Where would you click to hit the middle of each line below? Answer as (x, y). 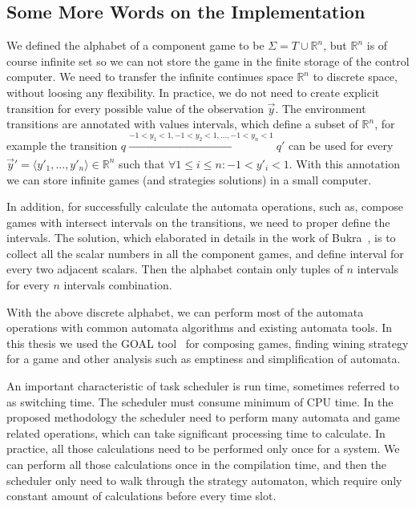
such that (142, 163)
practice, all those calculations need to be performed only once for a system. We (203, 448)
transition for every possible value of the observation (135, 108)
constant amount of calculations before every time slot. (141, 496)
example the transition (62, 145)
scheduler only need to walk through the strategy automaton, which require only (204, 480)
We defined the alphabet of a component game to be (135, 45)
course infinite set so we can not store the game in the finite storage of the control (208, 61)
